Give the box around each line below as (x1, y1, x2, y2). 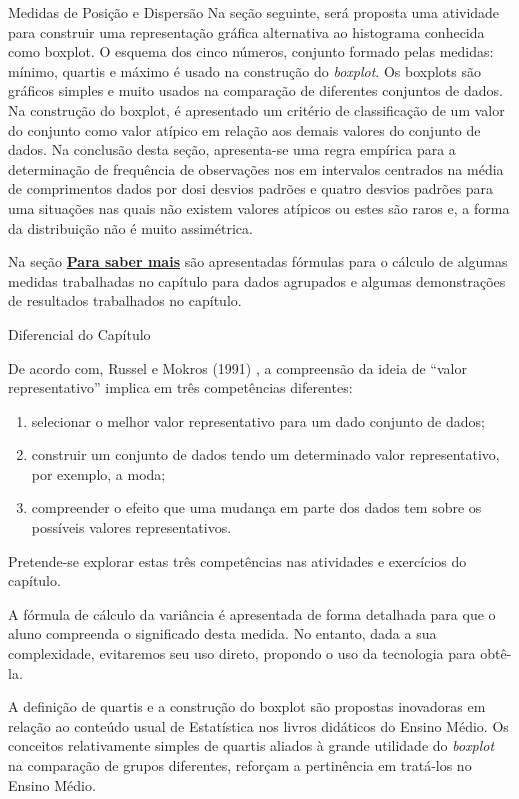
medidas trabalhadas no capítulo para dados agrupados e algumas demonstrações (8, 270, 506, 291)
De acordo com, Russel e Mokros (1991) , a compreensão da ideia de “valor (8, 357, 467, 378)
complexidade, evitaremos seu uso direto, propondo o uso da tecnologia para (8, 643, 476, 664)
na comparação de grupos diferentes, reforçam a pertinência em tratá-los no (8, 755, 472, 775)
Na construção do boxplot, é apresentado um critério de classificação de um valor (8, 99, 505, 120)
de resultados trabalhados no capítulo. (8, 290, 242, 311)
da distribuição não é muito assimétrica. (8, 217, 253, 238)
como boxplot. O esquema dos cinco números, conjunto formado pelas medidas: (8, 41, 494, 62)
